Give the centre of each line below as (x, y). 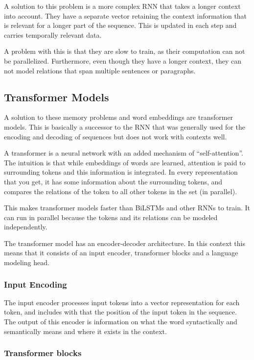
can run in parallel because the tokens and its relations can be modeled (111, 217)
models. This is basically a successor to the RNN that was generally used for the (125, 126)
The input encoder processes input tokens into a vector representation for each (122, 302)
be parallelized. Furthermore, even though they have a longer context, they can (123, 60)
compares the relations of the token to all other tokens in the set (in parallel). (121, 191)
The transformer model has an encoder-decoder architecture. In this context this (125, 243)
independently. (26, 227)
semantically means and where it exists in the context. (85, 331)
